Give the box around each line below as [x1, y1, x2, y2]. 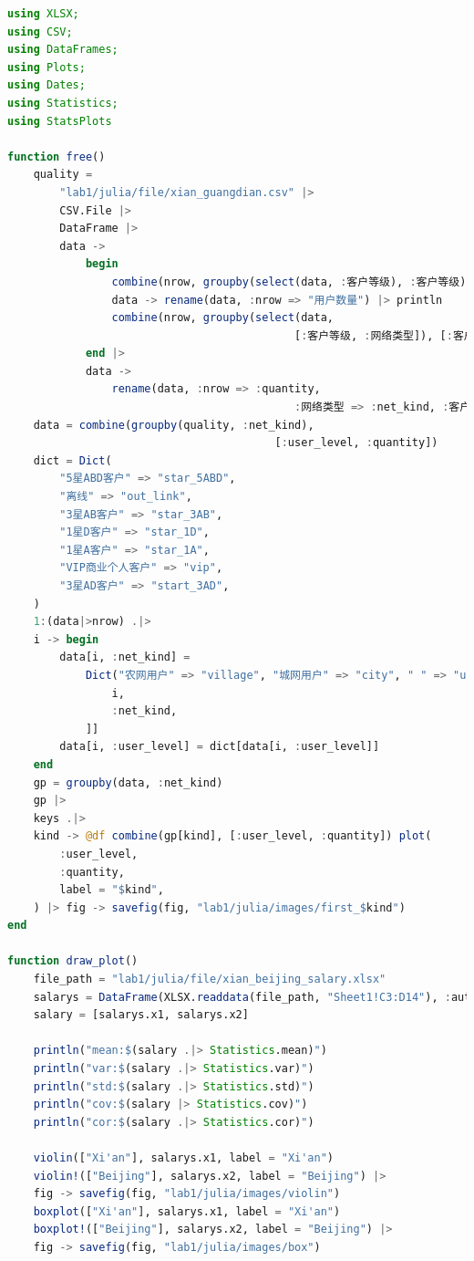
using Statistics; [7, 96, 118, 109]
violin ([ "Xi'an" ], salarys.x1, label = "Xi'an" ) [33, 1152, 335, 1164]
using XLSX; [7, 7, 79, 20]
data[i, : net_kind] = [59, 651, 191, 664]
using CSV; [7, 25, 73, 38]
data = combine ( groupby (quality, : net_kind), [33, 418, 314, 432]
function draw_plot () [7, 954, 139, 968]
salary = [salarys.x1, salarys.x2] [33, 1008, 249, 1022]
